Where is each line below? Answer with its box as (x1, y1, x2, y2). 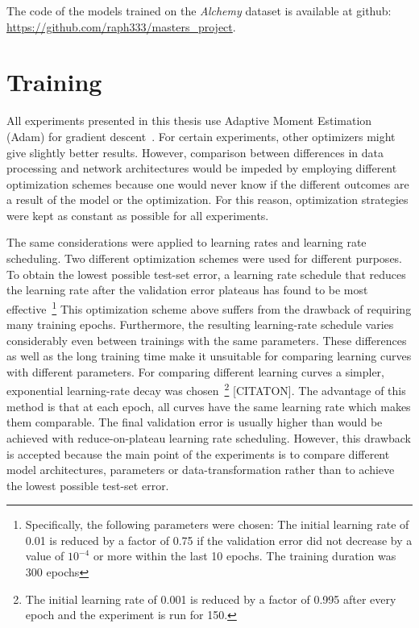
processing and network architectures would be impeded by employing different (6, 160, 397, 177)
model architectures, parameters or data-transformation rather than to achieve (6, 461, 395, 478)
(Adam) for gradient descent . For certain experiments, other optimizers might (6, 127, 396, 144)
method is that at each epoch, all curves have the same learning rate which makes (6, 397, 411, 414)
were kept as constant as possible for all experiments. (6, 206, 269, 223)
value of (25, 547, 64, 564)
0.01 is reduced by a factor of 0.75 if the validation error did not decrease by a (25, 531, 413, 548)
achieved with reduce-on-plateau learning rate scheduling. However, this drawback (6, 429, 412, 446)
